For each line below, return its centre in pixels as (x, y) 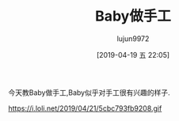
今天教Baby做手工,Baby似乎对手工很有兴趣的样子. (89, 93)
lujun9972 (133, 38)
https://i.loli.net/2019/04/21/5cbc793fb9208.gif (85, 108)
